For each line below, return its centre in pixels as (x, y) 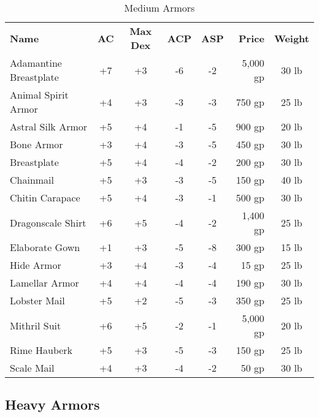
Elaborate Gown (45, 247)
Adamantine (36, 63)
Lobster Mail (37, 300)
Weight (291, 38)
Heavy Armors (52, 404)
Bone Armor (37, 144)
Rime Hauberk (41, 350)
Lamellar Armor (44, 283)
